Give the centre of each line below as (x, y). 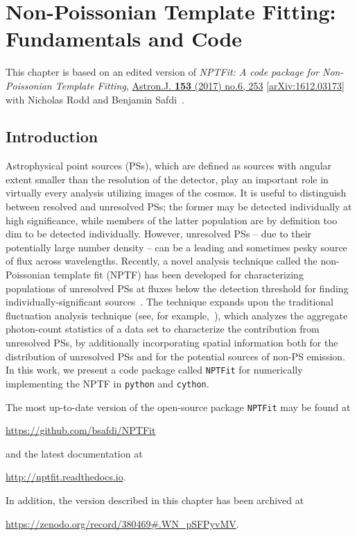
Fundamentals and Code (124, 39)
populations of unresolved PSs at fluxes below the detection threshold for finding (177, 288)
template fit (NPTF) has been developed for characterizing (178, 275)
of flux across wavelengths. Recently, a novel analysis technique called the (162, 261)
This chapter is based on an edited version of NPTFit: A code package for (162, 72)
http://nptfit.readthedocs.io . (66, 477)
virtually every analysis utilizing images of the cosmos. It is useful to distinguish (176, 193)
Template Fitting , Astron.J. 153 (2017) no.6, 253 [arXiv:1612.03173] (200, 85)
